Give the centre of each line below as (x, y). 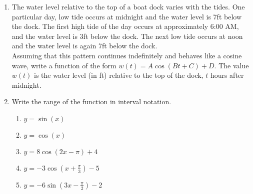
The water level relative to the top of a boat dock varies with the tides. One (128, 6)
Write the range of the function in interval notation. (91, 101)
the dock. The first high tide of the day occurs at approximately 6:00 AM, (125, 26)
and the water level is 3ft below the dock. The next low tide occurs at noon (127, 36)
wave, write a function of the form (64, 65)
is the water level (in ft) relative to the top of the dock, (119, 75)
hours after (227, 75)
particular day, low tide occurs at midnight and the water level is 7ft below (126, 16)
